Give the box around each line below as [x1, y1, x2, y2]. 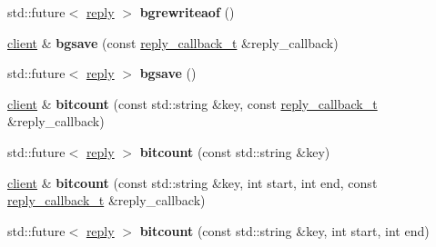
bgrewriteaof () [139, 3, 235, 21]
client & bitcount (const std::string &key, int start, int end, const [7, 173, 378, 192]
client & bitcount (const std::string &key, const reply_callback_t [7, 94, 378, 113]
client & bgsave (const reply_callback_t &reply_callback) [7, 33, 339, 52]
